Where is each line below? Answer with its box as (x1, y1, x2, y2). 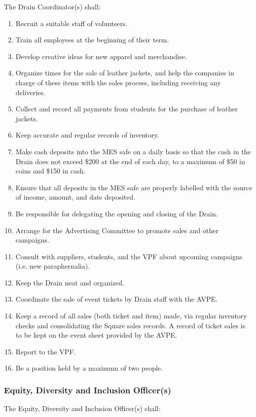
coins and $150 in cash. (15, 166, 86, 176)
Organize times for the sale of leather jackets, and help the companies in (15, 68, 234, 78)
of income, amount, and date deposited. (15, 192, 136, 202)
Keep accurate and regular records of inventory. (15, 130, 159, 140)
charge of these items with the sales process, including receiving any (15, 77, 221, 87)
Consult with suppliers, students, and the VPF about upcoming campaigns (15, 251, 243, 261)
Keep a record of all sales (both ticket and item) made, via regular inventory (15, 311, 247, 321)
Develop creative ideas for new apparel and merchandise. (15, 51, 187, 61)
